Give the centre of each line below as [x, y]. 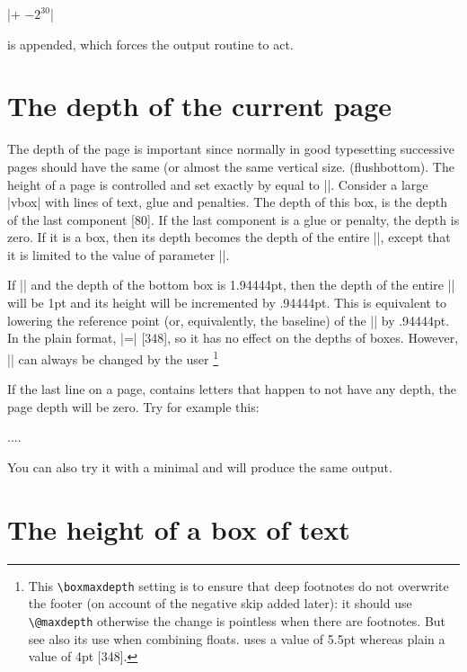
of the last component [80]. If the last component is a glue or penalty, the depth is [233, 219]
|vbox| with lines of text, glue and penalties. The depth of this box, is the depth [227, 202]
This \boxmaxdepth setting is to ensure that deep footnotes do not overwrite [238, 585]
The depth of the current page [200, 106]
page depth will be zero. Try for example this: [133, 406]
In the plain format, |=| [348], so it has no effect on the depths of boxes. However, [233, 338]
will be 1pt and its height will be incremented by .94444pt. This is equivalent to [227, 303]
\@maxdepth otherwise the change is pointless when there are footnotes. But [237, 620]
